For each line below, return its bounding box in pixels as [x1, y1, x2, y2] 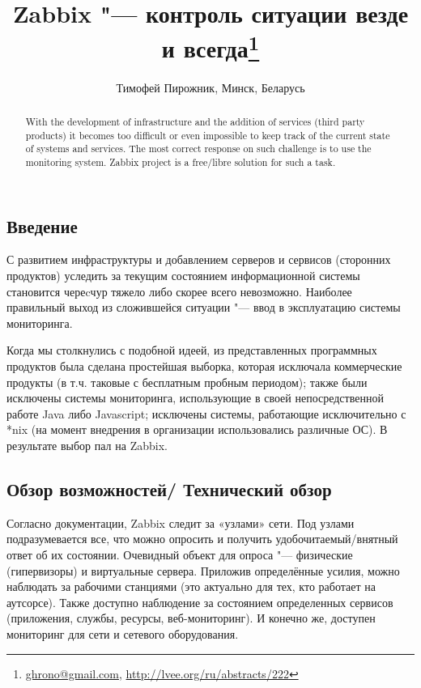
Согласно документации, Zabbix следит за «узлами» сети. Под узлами [6, 514, 355, 531]
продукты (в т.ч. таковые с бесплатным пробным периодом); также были [6, 373, 368, 390]
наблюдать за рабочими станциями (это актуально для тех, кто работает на [6, 578, 376, 595]
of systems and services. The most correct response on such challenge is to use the [25, 142, 372, 155]
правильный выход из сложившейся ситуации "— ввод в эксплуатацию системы [6, 299, 401, 316]
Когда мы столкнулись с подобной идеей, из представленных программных [6, 342, 377, 359]
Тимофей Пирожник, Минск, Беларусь [116, 79, 305, 96]
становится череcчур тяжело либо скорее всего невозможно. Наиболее [6, 282, 352, 299]
